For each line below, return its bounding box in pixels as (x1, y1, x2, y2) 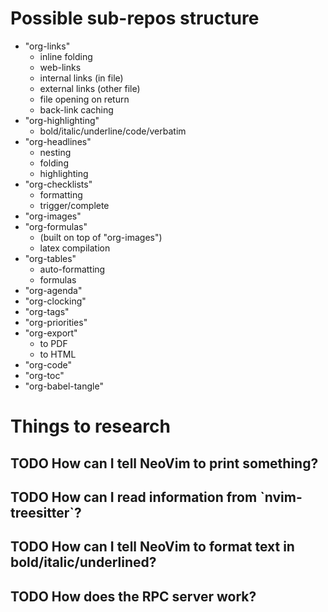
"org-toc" (24, 369, 65, 381)
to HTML (39, 348, 77, 360)
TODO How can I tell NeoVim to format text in (10, 538, 295, 556)
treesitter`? (10, 504, 82, 521)
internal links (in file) (39, 72, 124, 84)
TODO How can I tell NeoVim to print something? (10, 455, 319, 472)
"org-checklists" (24, 178, 93, 190)
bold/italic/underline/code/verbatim (39, 125, 187, 137)
